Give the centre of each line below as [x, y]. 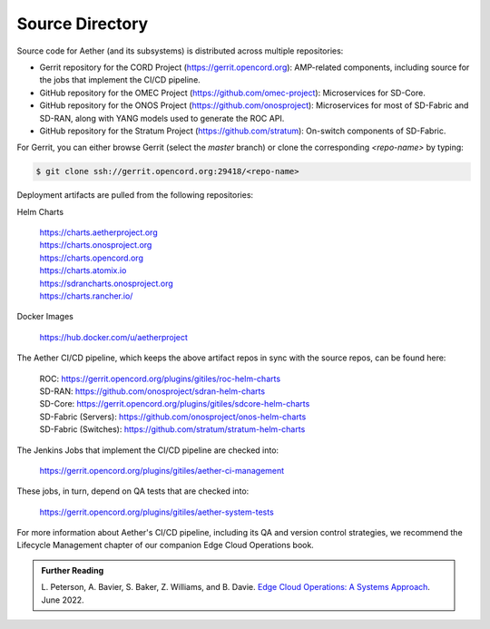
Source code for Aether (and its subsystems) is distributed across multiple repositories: [180, 51]
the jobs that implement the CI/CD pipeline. [120, 80]
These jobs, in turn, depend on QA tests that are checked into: [133, 491]
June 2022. [63, 600]
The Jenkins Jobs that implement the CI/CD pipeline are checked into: [148, 450]
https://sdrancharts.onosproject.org [107, 283]
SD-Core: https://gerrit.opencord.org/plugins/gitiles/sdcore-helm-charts [175, 404]
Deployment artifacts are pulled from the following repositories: [135, 195]
